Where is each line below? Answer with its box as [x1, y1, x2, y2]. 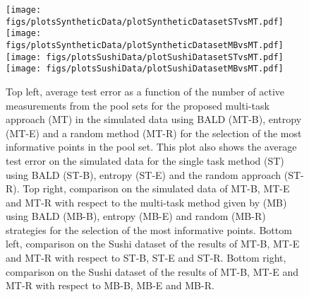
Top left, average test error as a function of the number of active [6, 83, 285, 98]
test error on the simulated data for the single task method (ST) [6, 153, 284, 168]
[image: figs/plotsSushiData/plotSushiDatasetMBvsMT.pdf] [6, 64, 284, 74]
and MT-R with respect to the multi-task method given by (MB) [6, 194, 287, 209]
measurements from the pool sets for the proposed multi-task [6, 98, 269, 112]
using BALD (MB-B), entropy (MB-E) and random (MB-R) [6, 209, 266, 223]
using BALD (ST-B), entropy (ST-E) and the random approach [6, 167, 281, 182]
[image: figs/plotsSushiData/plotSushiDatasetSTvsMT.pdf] [6, 52, 284, 62]
